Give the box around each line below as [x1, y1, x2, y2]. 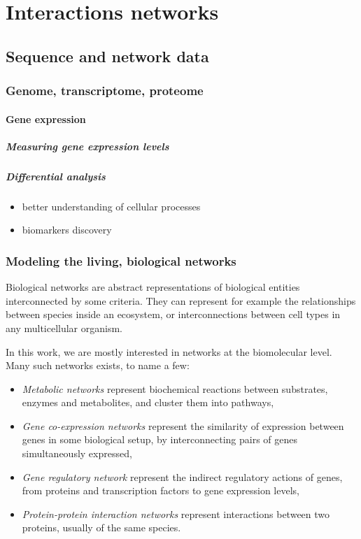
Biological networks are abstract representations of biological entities [6, 280, 300, 294]
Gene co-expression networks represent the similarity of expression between [22, 418, 344, 433]
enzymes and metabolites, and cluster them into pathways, [22, 395, 274, 410]
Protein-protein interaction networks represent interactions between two [22, 506, 330, 521]
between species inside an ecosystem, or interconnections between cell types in [6, 307, 341, 322]
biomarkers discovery [22, 222, 112, 237]
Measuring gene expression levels [6, 138, 169, 153]
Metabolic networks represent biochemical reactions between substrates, [22, 381, 328, 396]
